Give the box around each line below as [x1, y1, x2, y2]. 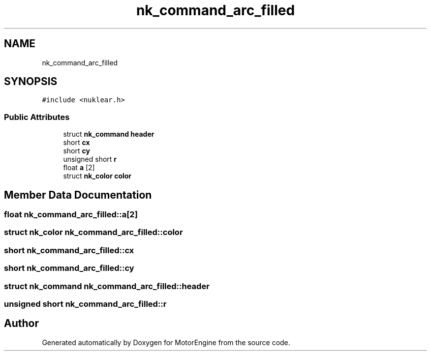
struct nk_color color [63, 172, 132, 180]
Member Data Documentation [4, 188, 152, 201]
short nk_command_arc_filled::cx [4, 245, 134, 255]
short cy [63, 147, 90, 155]
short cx [63, 138, 90, 147]
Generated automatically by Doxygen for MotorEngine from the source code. [42, 338, 290, 347]
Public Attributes [4, 112, 70, 122]
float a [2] [63, 163, 95, 172]
